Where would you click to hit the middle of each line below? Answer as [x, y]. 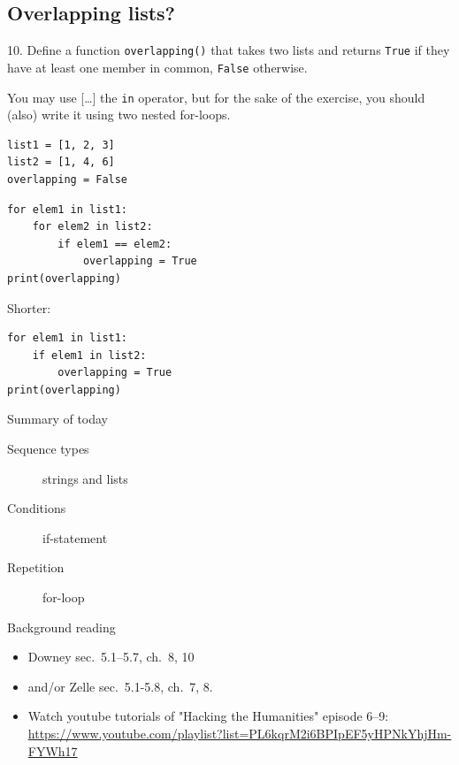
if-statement [75, 537]
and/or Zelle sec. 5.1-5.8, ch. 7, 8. [120, 686]
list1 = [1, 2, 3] [61, 145]
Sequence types [48, 449]
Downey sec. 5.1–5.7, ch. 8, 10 [111, 657]
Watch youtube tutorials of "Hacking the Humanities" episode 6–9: [208, 716]
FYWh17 [53, 750]
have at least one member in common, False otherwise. [157, 67]
